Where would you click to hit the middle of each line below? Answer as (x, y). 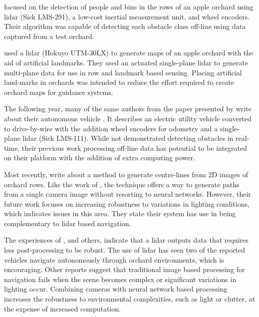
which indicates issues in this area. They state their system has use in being (120, 213)
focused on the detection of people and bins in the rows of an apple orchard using (129, 6)
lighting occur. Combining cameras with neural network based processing (116, 289)
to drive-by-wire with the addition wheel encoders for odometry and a (111, 128)
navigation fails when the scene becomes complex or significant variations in (120, 279)
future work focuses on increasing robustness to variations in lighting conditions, (127, 203)
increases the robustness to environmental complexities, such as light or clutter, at (130, 299)
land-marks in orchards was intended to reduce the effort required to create (119, 82)
